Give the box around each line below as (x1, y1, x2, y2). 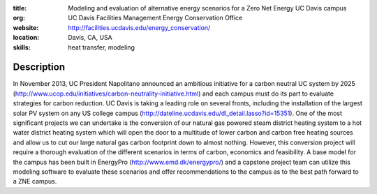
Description (13, 61, 66, 73)
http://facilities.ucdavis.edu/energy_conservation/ (68, 23, 211, 31)
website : (13, 23, 39, 31)
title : (13, 4, 27, 12)
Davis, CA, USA (68, 33, 113, 42)
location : (13, 33, 40, 42)
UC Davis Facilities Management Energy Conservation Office (68, 14, 243, 22)
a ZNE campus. (13, 177, 57, 186)
